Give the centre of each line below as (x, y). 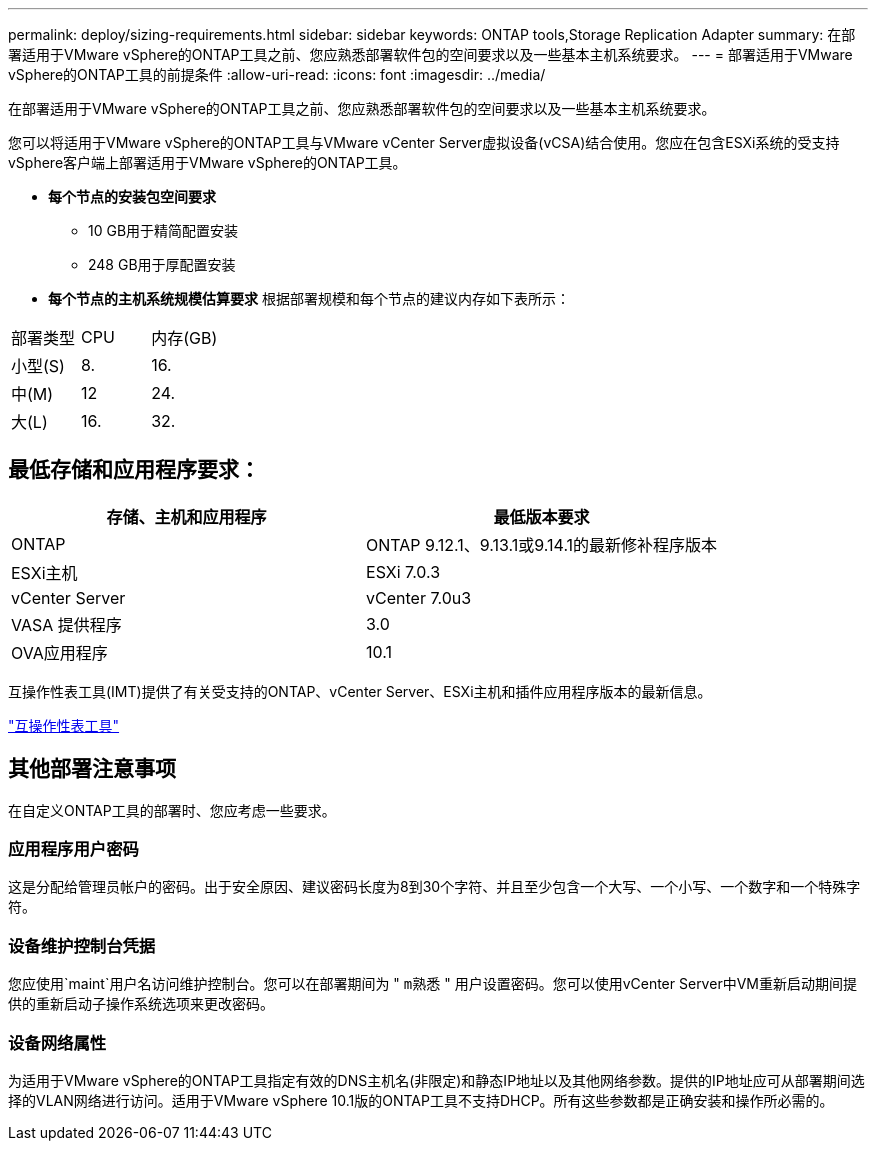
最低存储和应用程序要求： (134, 470)
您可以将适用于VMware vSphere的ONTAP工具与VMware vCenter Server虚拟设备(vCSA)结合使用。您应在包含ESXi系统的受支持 (424, 142)
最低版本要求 (541, 516)
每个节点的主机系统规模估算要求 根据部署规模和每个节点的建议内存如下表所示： (309, 298)
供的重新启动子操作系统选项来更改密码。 (141, 1004)
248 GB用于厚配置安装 (162, 264)
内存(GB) (184, 338)
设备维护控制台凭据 (82, 945)
